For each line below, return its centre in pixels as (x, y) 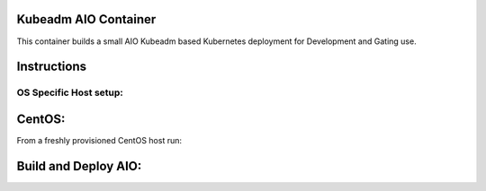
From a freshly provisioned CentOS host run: (99, 140)
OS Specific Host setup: (70, 92)
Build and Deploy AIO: (79, 166)
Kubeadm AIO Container (86, 19)
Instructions (52, 67)
